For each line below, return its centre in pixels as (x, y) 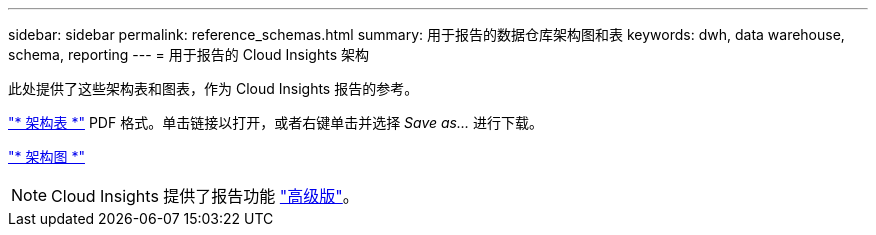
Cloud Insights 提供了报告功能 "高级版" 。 (205, 196)
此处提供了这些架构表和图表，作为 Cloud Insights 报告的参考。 (213, 88)
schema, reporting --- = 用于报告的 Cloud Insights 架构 (188, 54)
